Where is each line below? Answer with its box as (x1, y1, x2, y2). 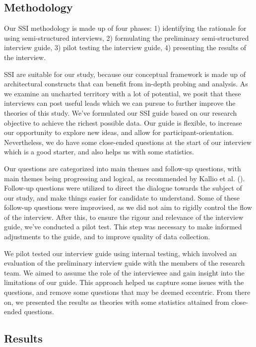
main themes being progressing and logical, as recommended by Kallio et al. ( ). (4, 173, 245, 183)
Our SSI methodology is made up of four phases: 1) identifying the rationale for (4, 23, 247, 33)
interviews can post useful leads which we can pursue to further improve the (4, 98, 236, 108)
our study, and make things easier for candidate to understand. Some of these (4, 192, 240, 203)
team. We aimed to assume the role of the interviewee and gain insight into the (4, 267, 245, 278)
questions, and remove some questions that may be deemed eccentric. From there (4, 287, 251, 297)
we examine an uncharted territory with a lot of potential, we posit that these (4, 88, 241, 98)
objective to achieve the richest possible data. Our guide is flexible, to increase (4, 117, 242, 128)
